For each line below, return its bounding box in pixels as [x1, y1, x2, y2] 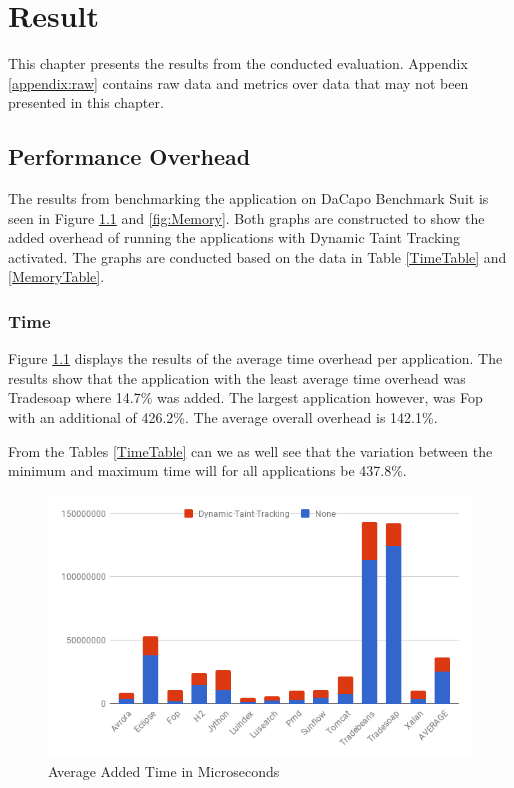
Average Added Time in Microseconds [48, 760, 280, 781]
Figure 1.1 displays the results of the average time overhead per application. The [8, 348, 503, 369]
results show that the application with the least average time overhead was [8, 367, 466, 388]
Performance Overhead [8, 141, 251, 172]
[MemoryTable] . [8, 266, 105, 287]
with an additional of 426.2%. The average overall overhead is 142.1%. [8, 407, 438, 428]
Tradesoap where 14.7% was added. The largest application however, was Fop [8, 387, 483, 408]
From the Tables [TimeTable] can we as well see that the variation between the [8, 440, 493, 461]
